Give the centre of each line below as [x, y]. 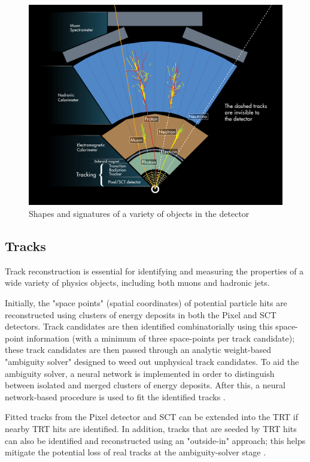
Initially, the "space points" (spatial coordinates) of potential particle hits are [146, 303]
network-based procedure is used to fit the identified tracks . [115, 396]
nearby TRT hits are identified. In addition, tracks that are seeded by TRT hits [151, 428]
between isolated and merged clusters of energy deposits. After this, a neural [145, 385]
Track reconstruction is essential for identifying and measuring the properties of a [154, 271]
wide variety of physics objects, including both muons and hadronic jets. [137, 283]
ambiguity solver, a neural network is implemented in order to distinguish [140, 373]
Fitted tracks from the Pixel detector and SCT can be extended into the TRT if [151, 417]
